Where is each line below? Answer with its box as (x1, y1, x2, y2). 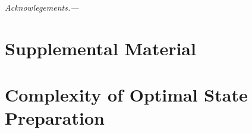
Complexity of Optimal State (5, 83, 248, 107)
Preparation (5, 106, 105, 130)
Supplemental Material (5, 36, 196, 60)
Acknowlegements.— (5, 1, 79, 13)
